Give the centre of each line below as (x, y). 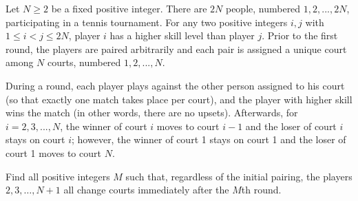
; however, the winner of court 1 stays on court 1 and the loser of (209, 139)
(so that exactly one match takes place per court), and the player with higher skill (179, 99)
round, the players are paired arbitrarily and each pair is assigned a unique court (176, 49)
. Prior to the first (300, 35)
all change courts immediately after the (146, 190)
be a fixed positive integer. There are (129, 8)
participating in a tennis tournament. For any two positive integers (147, 22)
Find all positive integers (58, 176)
